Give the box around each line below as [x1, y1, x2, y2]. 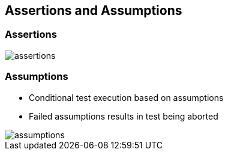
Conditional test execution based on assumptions [29, 92, 224, 103]
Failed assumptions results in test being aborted [29, 111, 218, 121]
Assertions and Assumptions [5, 3, 182, 18]
